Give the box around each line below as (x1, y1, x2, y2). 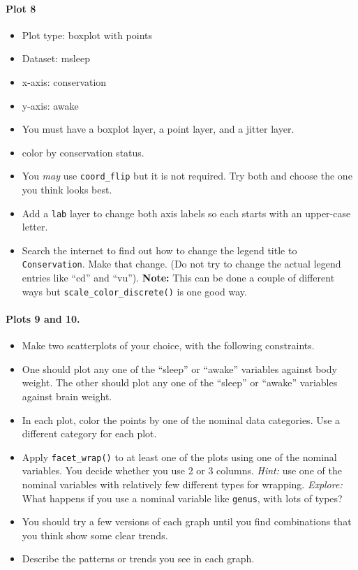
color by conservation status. (22, 145, 144, 159)
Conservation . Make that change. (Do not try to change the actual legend (22, 256, 341, 271)
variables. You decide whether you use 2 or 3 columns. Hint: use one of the (22, 463, 342, 478)
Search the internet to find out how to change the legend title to (22, 242, 297, 257)
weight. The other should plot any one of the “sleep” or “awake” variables (22, 375, 338, 390)
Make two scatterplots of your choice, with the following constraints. (22, 338, 315, 353)
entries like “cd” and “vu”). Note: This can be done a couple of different (22, 270, 335, 285)
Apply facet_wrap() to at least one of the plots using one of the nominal (22, 449, 337, 464)
